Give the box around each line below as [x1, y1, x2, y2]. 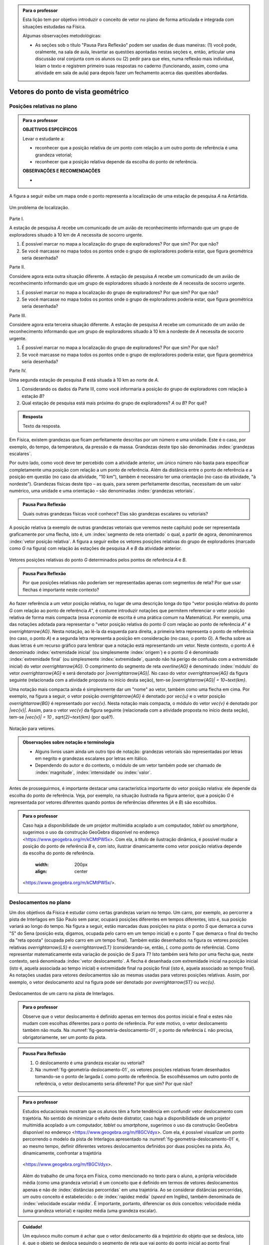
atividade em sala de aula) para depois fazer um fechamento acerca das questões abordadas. [35, 70, 228, 76]
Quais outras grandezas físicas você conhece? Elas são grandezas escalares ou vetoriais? [22, 510, 208, 516]
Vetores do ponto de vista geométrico [9, 87, 129, 96]
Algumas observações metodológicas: [22, 33, 102, 39]
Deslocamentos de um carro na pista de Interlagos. [9, 990, 115, 996]
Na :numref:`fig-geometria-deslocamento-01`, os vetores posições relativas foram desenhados [35, 1067, 230, 1073]
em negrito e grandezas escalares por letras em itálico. [35, 755, 148, 761]
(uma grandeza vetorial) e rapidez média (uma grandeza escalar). [22, 1208, 157, 1214]
